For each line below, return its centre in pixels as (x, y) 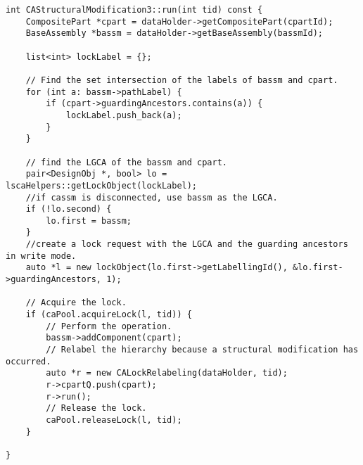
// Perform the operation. (109, 326)
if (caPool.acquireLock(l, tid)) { (109, 315)
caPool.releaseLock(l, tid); (114, 420)
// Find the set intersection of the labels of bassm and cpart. (182, 80)
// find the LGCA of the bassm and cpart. (126, 162)
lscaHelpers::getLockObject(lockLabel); (102, 185)
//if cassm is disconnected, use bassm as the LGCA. (152, 197)
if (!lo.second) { (69, 209)
